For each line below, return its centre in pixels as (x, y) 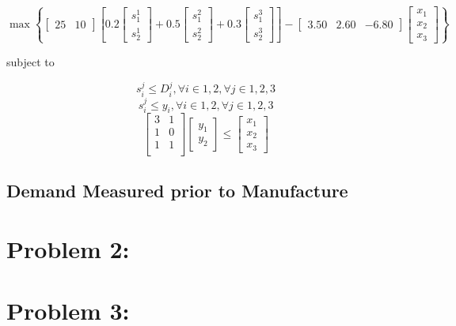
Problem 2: (68, 248)
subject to (30, 61)
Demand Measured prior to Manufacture (177, 190)
